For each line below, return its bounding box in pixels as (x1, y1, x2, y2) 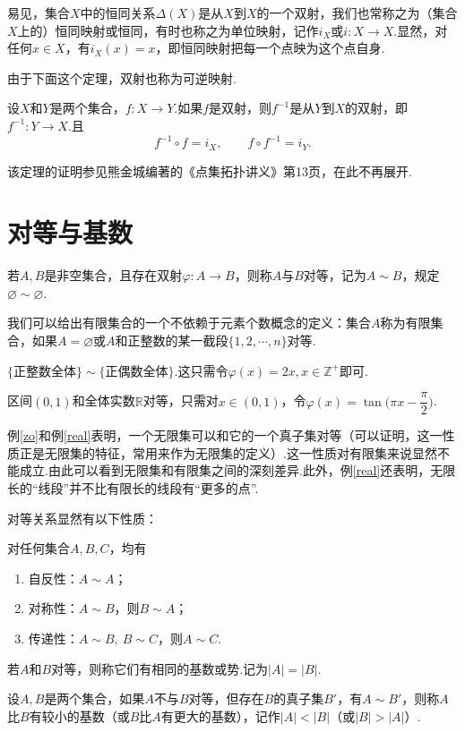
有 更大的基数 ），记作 (160, 706, 280, 725)
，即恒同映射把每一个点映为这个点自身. (155, 38, 385, 57)
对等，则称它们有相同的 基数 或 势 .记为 (51, 659, 269, 677)
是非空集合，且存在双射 (44, 266, 183, 285)
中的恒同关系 (80, 4, 156, 21)
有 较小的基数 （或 (29, 706, 130, 725)
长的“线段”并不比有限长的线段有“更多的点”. (7, 479, 259, 498)
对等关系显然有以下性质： (7, 508, 158, 527)
